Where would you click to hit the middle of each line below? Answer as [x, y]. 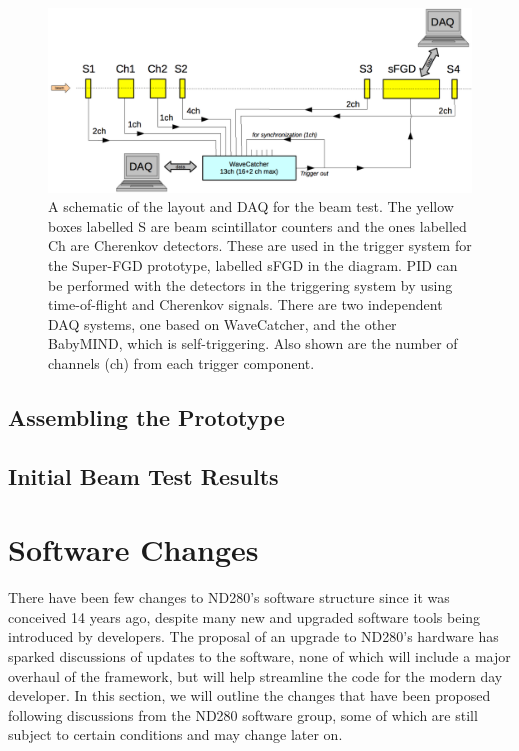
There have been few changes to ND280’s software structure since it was [229, 597]
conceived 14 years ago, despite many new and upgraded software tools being [244, 616]
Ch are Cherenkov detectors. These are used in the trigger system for [260, 245]
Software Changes [133, 549]
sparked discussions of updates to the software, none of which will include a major [259, 656]
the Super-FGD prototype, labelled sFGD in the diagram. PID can [253, 265]
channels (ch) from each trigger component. [181, 363]
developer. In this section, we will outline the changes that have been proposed [249, 695]
